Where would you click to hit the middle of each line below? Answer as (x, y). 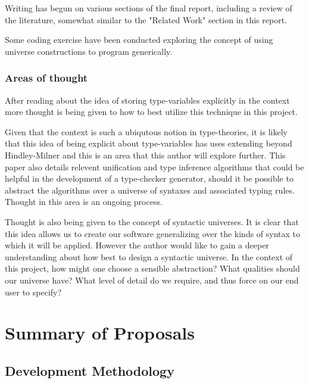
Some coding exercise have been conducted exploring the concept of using (139, 40)
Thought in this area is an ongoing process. (84, 202)
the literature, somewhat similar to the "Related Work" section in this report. (146, 19)
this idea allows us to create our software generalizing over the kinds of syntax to (153, 233)
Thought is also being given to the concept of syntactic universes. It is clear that (152, 221)
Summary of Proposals (100, 333)
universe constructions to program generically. (89, 51)
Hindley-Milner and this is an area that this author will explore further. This (145, 155)
